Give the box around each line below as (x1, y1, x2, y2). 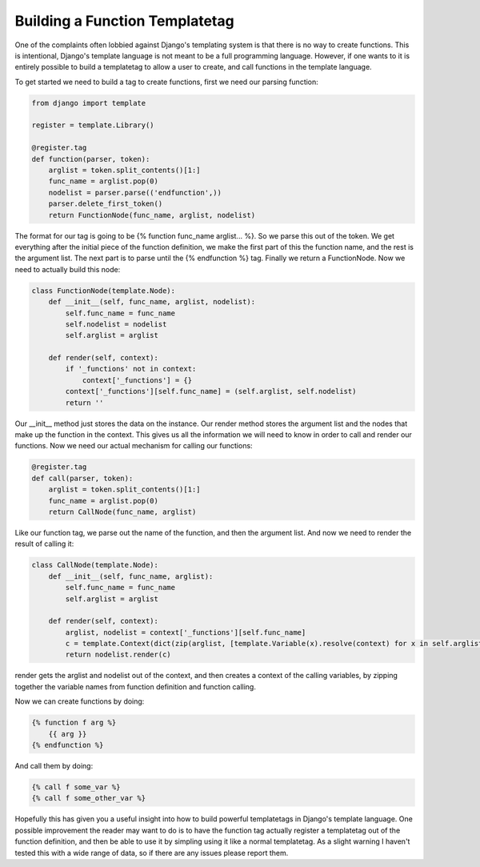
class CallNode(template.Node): (31, 560, 159, 570)
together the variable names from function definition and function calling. (14, 681, 256, 692)
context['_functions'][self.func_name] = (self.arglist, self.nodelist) (65, 387, 357, 396)
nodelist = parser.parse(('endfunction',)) (48, 188, 222, 197)
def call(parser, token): (31, 473, 134, 483)
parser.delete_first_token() (48, 199, 163, 208)
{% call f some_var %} (31, 782, 121, 792)
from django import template (31, 98, 146, 107)
